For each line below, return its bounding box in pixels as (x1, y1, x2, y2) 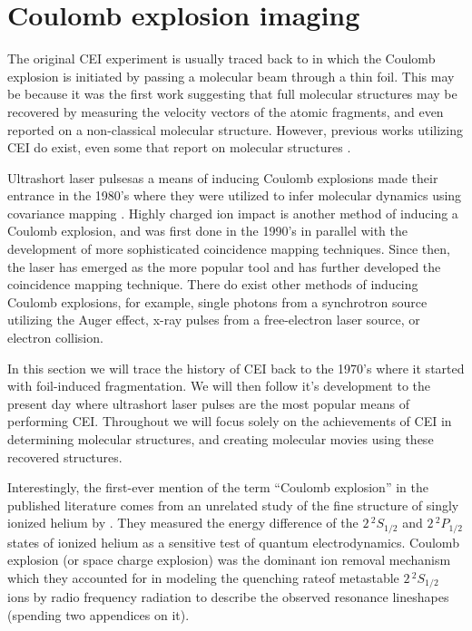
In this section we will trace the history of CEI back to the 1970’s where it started (7, 358, 465, 377)
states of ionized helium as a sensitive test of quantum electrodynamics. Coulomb (7, 532, 459, 551)
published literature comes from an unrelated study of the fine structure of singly (7, 495, 459, 514)
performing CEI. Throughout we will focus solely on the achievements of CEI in (7, 412, 452, 431)
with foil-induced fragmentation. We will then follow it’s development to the (7, 376, 431, 395)
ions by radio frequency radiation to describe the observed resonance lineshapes (7, 587, 449, 607)
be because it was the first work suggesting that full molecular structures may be (7, 84, 457, 103)
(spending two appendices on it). (7, 606, 190, 625)
